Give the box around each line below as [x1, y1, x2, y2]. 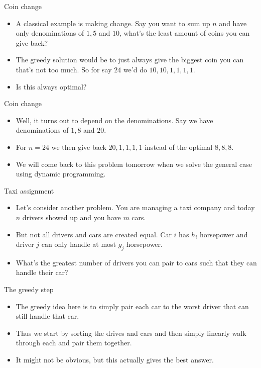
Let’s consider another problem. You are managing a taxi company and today [16, 202, 255, 213]
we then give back [51, 141, 106, 152]
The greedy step [4, 284, 54, 295]
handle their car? [16, 267, 68, 278]
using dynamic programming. [16, 168, 106, 179]
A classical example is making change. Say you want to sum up [16, 18, 210, 28]
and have [219, 18, 247, 28]
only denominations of [16, 28, 84, 38]
